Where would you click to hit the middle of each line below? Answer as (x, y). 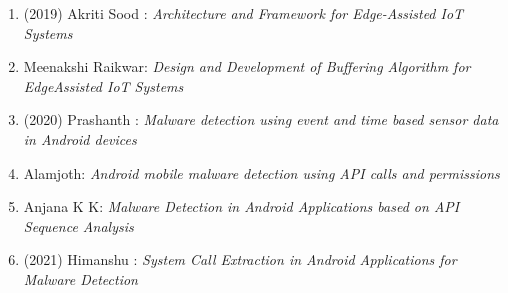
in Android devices (80, 138)
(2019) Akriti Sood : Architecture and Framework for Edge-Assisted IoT (243, 13)
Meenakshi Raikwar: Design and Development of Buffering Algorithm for (247, 66)
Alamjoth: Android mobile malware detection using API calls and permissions (261, 172)
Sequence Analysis (78, 225)
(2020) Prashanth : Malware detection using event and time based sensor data (261, 119)
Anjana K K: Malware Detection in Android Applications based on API (241, 206)
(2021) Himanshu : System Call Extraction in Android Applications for (240, 259)
